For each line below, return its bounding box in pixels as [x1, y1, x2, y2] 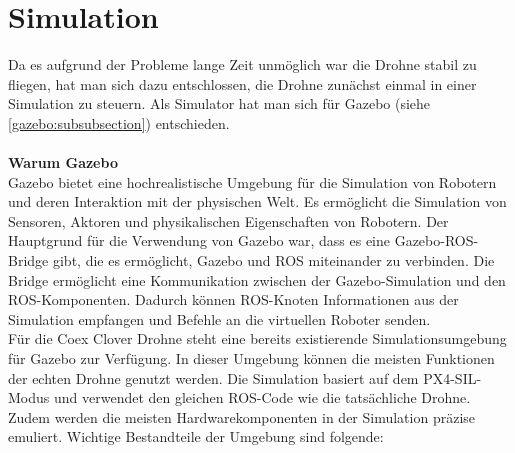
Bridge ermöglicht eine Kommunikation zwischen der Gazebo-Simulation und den [8, 269, 506, 290]
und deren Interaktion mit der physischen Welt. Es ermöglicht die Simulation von [8, 191, 507, 212]
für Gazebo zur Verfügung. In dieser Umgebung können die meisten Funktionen [8, 348, 495, 369]
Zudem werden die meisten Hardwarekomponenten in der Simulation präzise [8, 406, 476, 427]
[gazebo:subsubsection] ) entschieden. [8, 112, 230, 133]
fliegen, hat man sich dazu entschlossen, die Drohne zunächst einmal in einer [8, 73, 477, 94]
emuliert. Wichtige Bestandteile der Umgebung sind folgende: [8, 426, 384, 447]
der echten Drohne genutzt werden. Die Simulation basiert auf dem [8, 367, 419, 388]
